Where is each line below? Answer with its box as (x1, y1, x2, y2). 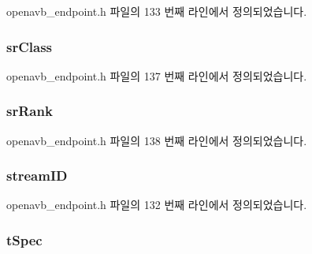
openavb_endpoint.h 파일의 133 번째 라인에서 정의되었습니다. (6, 3, 307, 19)
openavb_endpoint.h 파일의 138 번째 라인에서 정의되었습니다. (6, 132, 307, 148)
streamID (6, 166, 68, 185)
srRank (6, 101, 53, 121)
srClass (6, 36, 52, 56)
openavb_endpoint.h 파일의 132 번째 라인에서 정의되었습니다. (6, 196, 307, 213)
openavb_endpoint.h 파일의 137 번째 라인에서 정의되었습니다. (6, 67, 307, 84)
